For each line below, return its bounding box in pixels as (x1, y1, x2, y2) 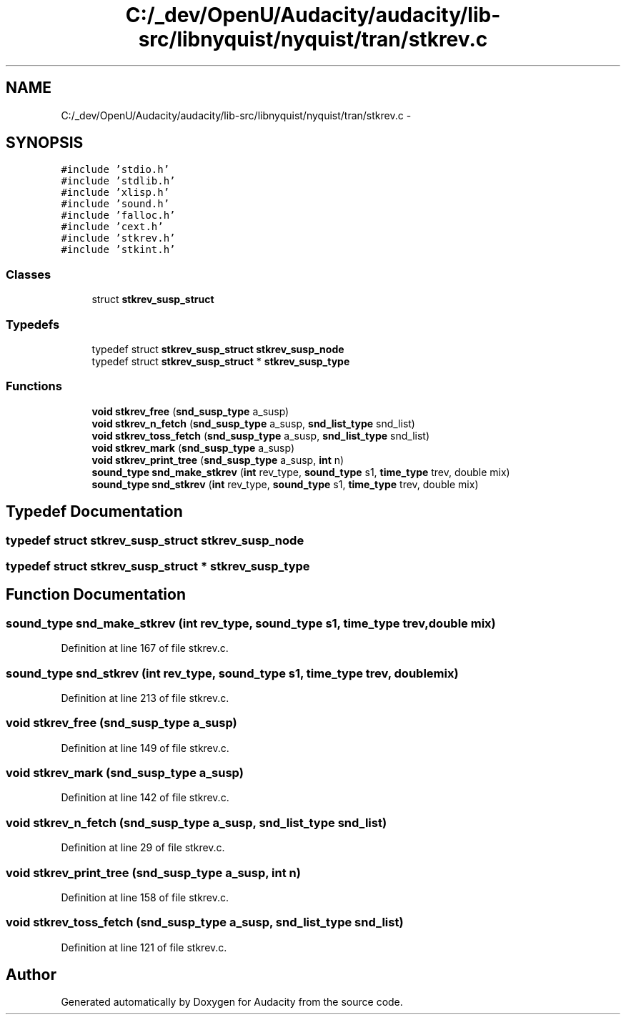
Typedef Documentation (6, 502, 183, 521)
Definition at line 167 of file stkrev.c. (61, 642, 229, 655)
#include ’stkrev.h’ (61, 232, 176, 244)
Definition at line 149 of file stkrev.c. (61, 741, 229, 754)
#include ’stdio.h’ (61, 164, 170, 176)
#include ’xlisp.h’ (61, 187, 170, 199)
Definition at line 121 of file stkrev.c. (61, 941, 227, 954)
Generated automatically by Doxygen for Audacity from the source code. (61, 996, 403, 1009)
